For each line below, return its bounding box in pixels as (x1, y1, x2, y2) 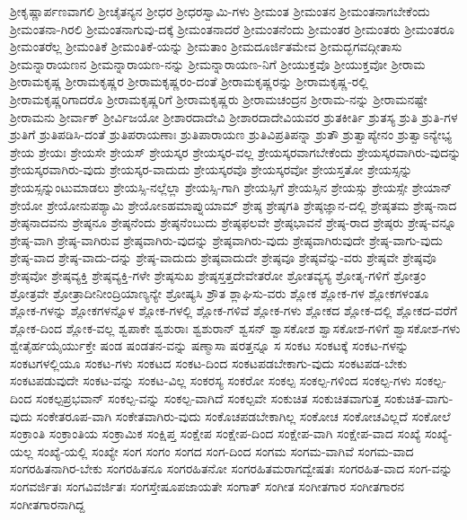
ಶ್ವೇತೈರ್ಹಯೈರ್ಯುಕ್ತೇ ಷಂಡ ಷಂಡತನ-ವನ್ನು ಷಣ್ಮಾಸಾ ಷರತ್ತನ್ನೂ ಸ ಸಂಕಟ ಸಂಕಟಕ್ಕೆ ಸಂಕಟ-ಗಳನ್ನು (10, 336, 410, 355)
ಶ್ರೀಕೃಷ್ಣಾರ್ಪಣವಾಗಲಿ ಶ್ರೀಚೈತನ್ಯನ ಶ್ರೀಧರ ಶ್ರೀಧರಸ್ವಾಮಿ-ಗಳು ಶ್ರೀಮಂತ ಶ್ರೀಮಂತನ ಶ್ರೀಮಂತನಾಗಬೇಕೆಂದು (10, 2, 430, 20)
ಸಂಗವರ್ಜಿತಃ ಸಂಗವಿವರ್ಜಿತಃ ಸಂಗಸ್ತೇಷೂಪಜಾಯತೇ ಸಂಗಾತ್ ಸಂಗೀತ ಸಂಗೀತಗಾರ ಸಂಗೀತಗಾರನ (10, 477, 405, 496)
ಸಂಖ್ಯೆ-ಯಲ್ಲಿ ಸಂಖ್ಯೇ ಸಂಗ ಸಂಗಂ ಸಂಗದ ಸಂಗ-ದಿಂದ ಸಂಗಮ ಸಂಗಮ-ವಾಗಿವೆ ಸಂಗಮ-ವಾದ (37, 441, 414, 460)
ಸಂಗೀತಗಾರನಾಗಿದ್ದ (10, 494, 85, 513)
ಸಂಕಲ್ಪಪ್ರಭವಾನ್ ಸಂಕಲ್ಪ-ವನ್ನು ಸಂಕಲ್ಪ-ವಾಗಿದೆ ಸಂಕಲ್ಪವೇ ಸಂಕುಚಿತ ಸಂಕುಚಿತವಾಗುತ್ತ (35, 389, 381, 408)
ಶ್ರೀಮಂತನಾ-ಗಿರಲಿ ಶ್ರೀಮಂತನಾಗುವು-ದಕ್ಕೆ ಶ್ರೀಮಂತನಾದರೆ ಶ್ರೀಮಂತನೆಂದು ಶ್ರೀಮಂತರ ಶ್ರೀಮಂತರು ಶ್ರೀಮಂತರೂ (10, 19, 455, 38)
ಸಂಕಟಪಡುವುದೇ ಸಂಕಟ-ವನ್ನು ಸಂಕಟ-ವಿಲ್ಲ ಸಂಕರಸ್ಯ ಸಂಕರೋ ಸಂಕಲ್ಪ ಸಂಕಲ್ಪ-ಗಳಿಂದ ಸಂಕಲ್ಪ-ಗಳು (10, 371, 411, 390)
